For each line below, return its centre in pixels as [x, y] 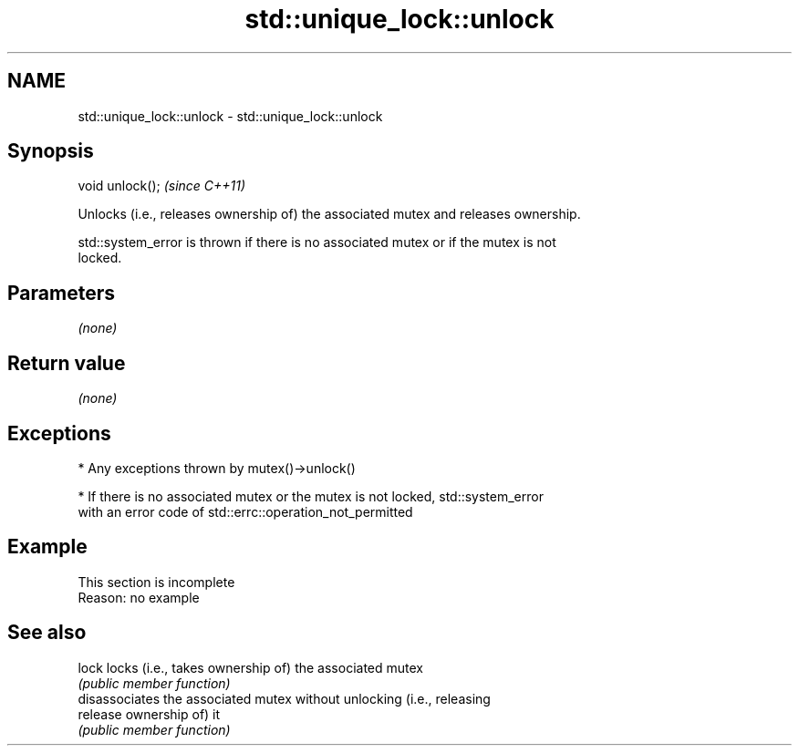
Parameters [61, 293]
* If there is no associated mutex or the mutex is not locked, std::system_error [311, 496]
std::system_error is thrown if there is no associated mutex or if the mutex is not [317, 242]
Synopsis [51, 151]
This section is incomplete [156, 582]
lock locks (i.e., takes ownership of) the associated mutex [250, 667]
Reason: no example [139, 597]
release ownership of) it [149, 714]
